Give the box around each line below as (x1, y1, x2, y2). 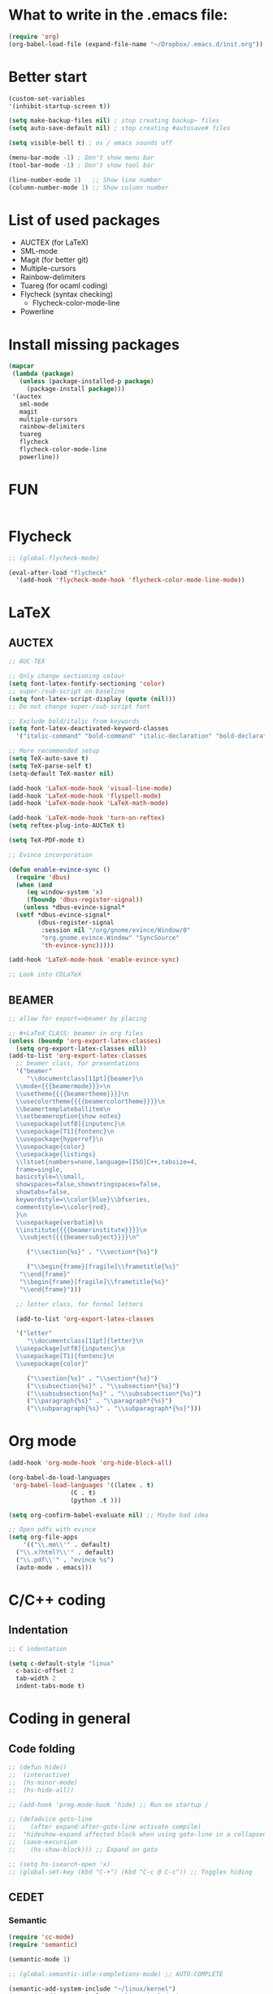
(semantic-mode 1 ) (8, 1955, 71, 1963)
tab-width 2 (15, 1674, 57, 1683)
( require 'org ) (8, 33, 60, 41)
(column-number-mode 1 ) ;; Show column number (8, 183, 169, 192)
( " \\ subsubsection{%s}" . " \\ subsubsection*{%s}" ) (26, 1389, 201, 1398)
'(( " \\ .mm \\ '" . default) (23, 1541, 111, 1549)
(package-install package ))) (26, 385, 126, 393)
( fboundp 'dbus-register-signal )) (26, 896, 144, 904)
